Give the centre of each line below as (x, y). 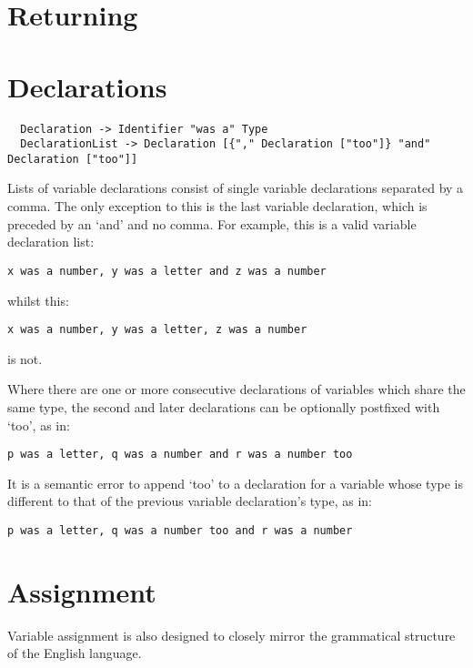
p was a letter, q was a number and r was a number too (180, 455)
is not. (25, 358)
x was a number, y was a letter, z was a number (157, 330)
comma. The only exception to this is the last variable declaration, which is (217, 206)
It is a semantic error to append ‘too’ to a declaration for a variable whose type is (236, 483)
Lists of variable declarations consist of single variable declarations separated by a (236, 188)
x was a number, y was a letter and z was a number (167, 271)
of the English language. (75, 653)
